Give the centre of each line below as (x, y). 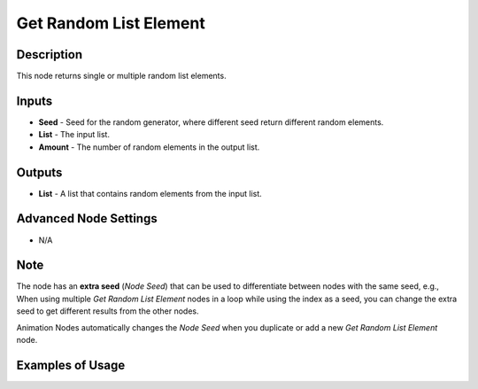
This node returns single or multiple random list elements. (121, 76)
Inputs (35, 101)
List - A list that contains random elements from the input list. (150, 193)
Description (50, 54)
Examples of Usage (71, 365)
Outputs (39, 172)
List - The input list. (74, 135)
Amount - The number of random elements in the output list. (149, 147)
